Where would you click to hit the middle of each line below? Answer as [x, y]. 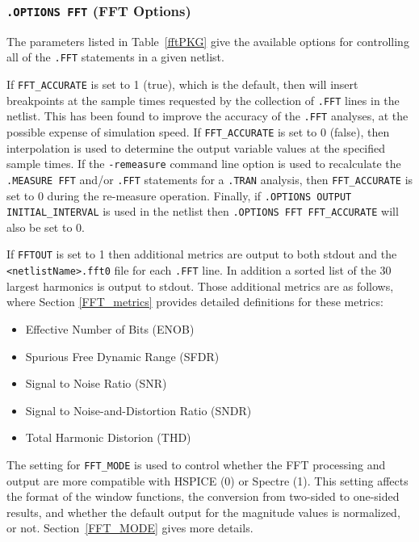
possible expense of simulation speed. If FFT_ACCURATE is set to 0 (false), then [198, 132]
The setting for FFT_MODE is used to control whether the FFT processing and [196, 464]
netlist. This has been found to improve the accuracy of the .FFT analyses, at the [207, 116]
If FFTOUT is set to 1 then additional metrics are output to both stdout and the [202, 254]
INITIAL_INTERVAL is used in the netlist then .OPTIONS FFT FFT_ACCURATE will [203, 211]
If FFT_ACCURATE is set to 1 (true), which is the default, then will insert [182, 84]
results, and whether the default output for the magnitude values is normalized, [203, 512]
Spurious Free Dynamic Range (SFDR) [122, 356]
